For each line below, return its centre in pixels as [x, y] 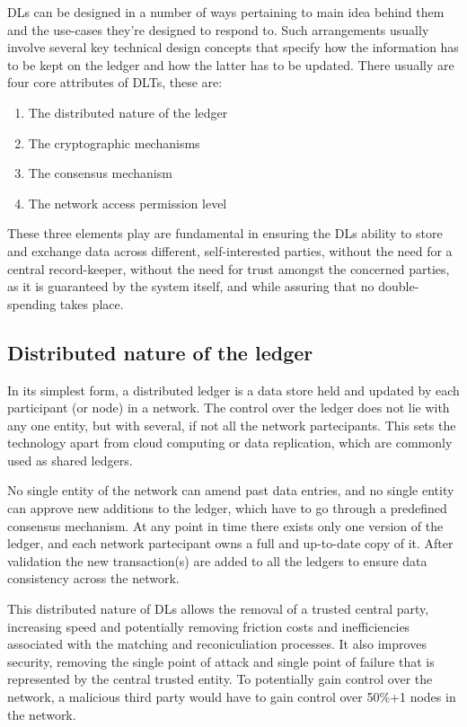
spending [32, 303]
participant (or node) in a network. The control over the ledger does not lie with [229, 408]
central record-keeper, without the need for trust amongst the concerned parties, [229, 268]
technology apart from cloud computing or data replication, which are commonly [230, 443]
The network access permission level [128, 203]
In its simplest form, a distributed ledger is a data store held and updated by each [233, 390]
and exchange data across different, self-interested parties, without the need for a [230, 250]
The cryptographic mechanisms [114, 142]
